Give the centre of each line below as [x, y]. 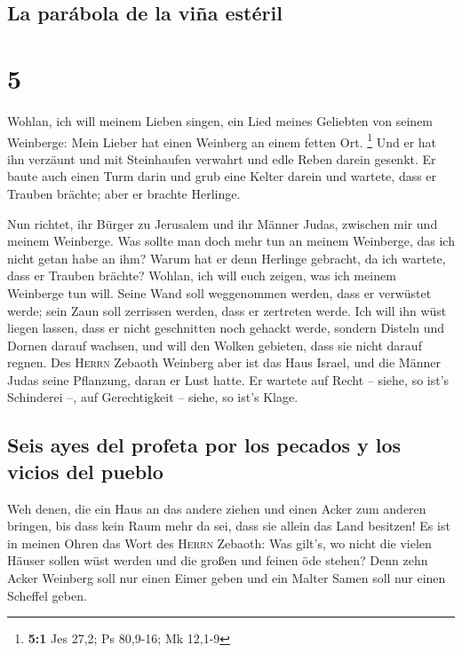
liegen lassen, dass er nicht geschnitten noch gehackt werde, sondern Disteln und [226, 328]
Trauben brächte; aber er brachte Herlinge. [124, 193]
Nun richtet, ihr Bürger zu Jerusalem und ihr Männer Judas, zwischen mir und [223, 223]
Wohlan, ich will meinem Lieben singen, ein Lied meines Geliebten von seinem [220, 120]
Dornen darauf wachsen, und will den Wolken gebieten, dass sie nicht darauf [215, 345]
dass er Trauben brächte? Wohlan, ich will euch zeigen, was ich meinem [202, 275]
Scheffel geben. [47, 595]
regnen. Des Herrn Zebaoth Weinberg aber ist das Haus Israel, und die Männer [224, 362]
